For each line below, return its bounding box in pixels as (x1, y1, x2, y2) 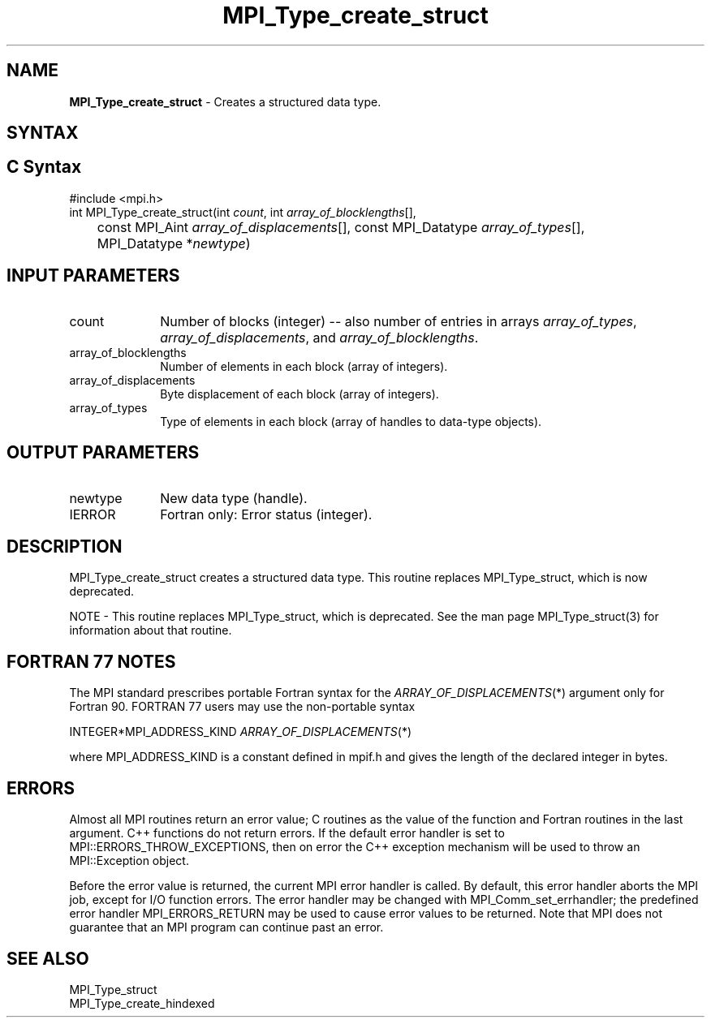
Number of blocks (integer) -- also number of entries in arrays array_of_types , (160, 312, 637, 329)
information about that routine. (69, 623, 232, 638)
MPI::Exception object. (69, 854, 189, 868)
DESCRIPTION (6, 536, 123, 557)
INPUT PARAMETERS (6, 265, 180, 286)
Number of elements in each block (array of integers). (160, 359, 448, 373)
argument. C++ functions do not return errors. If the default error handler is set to (69, 826, 505, 841)
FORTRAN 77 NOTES (6, 651, 176, 672)
